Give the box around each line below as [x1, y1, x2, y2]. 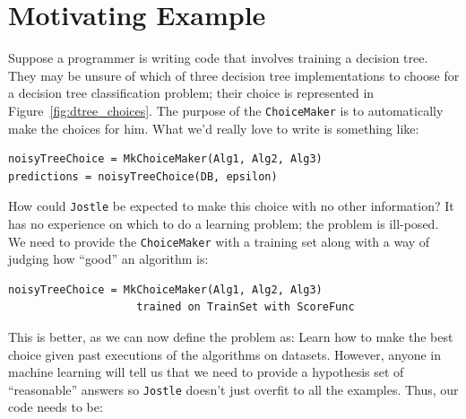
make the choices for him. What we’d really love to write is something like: [8, 118, 419, 137]
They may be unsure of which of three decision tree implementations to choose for [8, 65, 460, 84]
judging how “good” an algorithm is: [8, 249, 209, 268]
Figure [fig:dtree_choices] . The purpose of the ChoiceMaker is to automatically [8, 100, 444, 119]
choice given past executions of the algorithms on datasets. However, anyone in [8, 345, 442, 363]
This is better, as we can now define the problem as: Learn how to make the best [8, 327, 453, 346]
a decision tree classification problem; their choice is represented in [8, 83, 375, 102]
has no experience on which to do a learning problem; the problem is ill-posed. [8, 214, 439, 232]
